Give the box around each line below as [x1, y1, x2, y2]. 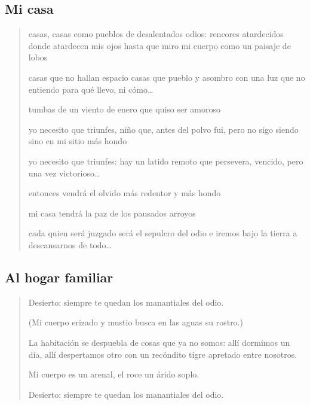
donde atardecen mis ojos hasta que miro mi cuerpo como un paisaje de [28, 39, 291, 51]
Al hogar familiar [5, 267, 113, 286]
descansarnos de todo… [28, 238, 112, 251]
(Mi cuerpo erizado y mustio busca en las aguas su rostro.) [28, 316, 243, 328]
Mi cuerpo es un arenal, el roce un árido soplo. [28, 368, 199, 380]
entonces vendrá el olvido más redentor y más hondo [28, 187, 221, 199]
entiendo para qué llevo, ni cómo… [28, 83, 154, 95]
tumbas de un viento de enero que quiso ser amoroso [28, 103, 221, 115]
